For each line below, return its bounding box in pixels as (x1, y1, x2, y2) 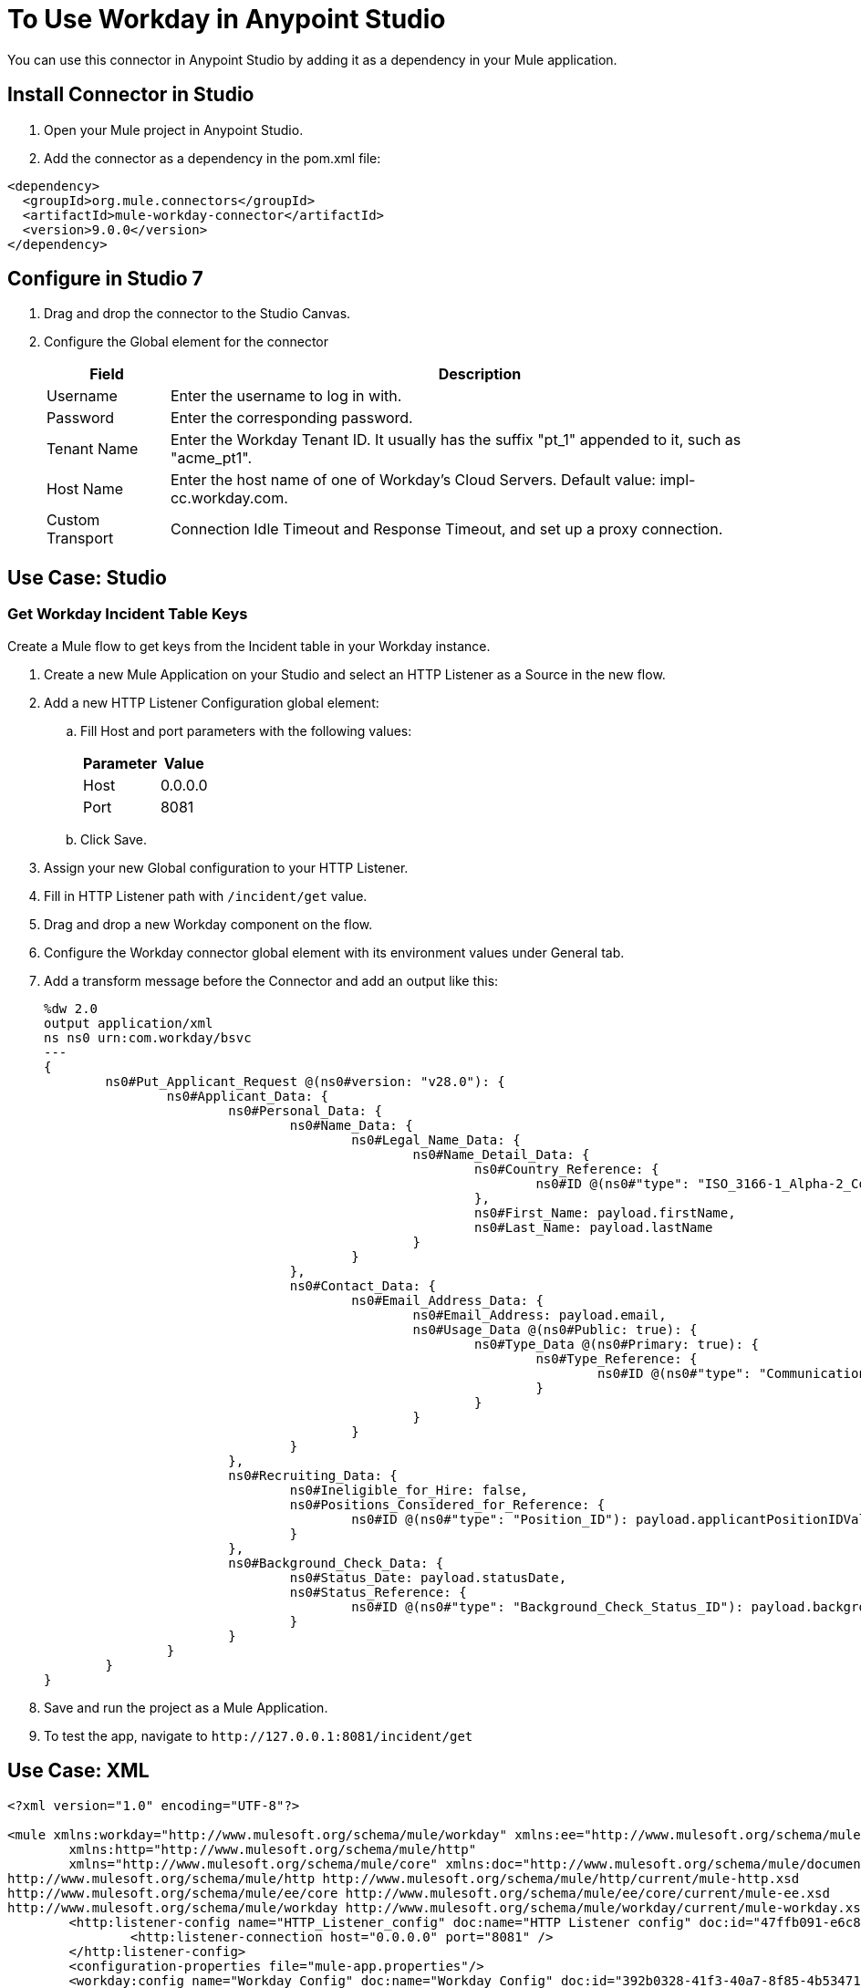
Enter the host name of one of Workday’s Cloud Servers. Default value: (170, 471, 656, 490)
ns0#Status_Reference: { (289, 1584, 467, 1600)
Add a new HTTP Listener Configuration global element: (44, 694, 379, 710)
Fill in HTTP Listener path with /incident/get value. (44, 887, 368, 904)
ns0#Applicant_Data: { (166, 1088, 328, 1103)
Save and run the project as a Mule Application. (44, 1699, 328, 1715)
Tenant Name (47, 440, 139, 459)
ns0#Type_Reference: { (535, 1351, 698, 1366)
